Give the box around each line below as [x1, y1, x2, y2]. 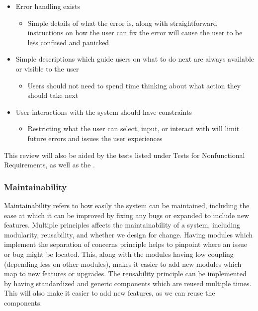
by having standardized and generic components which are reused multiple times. [4, 278, 252, 288]
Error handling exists [15, 1, 81, 11]
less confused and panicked [27, 37, 109, 47]
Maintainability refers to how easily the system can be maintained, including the [4, 200, 250, 210]
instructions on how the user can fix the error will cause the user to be [27, 27, 243, 38]
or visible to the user [15, 63, 79, 74]
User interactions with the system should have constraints [15, 106, 192, 117]
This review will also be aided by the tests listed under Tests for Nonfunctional [4, 150, 245, 160]
